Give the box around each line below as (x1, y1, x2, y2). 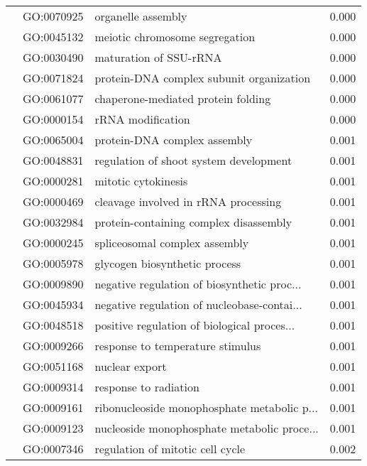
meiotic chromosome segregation (94, 28, 256, 45)
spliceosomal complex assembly (94, 234, 249, 251)
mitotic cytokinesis (94, 173, 188, 189)
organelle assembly (94, 8, 187, 24)
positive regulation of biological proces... (94, 317, 295, 333)
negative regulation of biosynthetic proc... (94, 276, 302, 292)
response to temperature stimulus (94, 337, 261, 354)
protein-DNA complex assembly (94, 131, 253, 148)
